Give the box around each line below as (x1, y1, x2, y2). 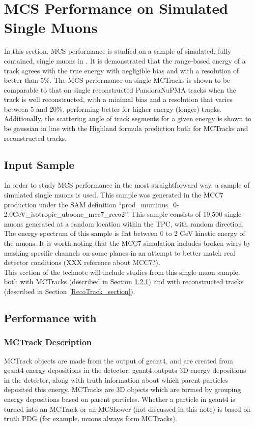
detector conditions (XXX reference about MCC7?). (4, 257, 160, 267)
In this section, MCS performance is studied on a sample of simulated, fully (4, 46, 231, 56)
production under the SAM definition (4, 199, 116, 209)
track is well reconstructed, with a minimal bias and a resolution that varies (4, 94, 232, 104)
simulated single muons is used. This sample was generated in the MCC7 (4, 190, 224, 200)
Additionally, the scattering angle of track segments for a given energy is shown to (4, 113, 252, 124)
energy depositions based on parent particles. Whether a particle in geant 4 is (4, 394, 235, 404)
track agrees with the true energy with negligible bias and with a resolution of (4, 65, 239, 75)
